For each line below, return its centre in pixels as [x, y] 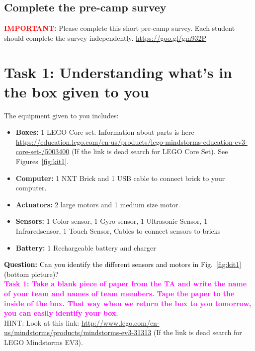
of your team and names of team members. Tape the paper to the [119, 294]
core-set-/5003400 [42, 151]
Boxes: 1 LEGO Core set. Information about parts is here [105, 132]
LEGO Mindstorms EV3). [43, 342]
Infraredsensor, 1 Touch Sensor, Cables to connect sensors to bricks [118, 231]
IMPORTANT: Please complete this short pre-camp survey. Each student [120, 28]
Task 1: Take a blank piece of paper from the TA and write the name [126, 284]
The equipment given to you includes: [61, 115]
